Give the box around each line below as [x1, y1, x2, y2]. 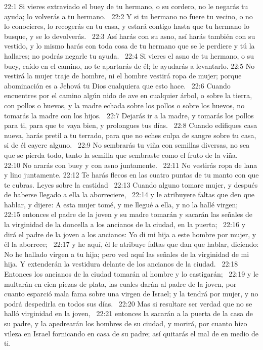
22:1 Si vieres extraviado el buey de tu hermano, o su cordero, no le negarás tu [4, 1, 248, 11]
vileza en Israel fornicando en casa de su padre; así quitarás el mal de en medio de [4, 328, 258, 338]
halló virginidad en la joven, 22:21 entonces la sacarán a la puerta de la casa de [4, 308, 253, 319]
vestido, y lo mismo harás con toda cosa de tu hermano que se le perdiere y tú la [4, 40, 255, 51]
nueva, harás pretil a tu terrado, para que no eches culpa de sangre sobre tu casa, [4, 129, 256, 140]
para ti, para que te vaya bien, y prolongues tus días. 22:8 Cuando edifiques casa [4, 120, 257, 130]
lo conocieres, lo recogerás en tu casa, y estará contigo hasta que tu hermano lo [4, 21, 250, 31]
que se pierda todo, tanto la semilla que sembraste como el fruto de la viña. [4, 149, 238, 160]
